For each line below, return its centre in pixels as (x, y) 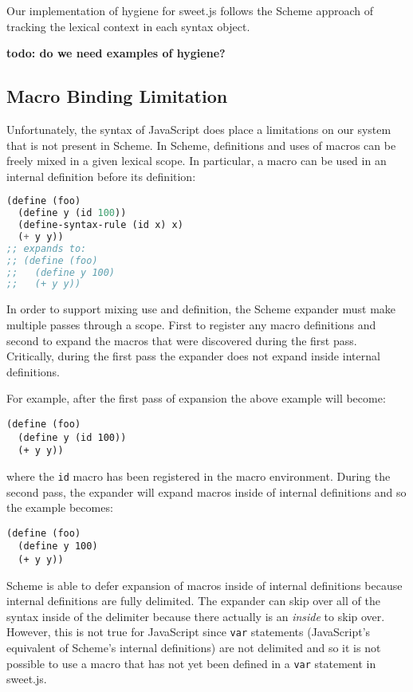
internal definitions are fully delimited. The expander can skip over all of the (193, 601)
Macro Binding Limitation (117, 96)
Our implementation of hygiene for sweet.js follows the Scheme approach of (190, 10)
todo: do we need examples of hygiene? (116, 53)
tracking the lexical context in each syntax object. (128, 26)
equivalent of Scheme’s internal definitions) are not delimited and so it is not (194, 648)
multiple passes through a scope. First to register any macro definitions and (191, 324)
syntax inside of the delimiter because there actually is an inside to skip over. (196, 616)
